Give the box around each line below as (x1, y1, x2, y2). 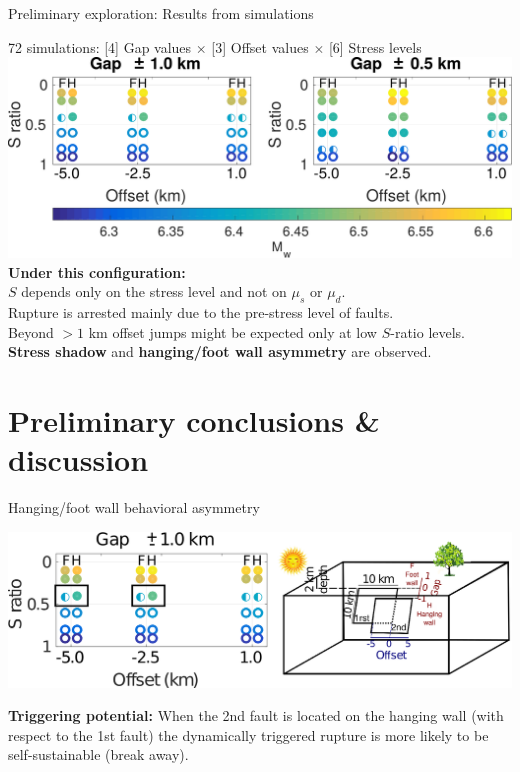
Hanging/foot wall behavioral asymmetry (8, 497, 260, 518)
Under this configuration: (8, 261, 186, 282)
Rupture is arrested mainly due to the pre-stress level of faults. (8, 301, 394, 322)
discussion (8, 439, 149, 480)
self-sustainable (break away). (8, 744, 189, 765)
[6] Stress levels (328, 36, 422, 57)
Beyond (8, 321, 54, 342)
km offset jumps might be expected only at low (88, 321, 377, 342)
